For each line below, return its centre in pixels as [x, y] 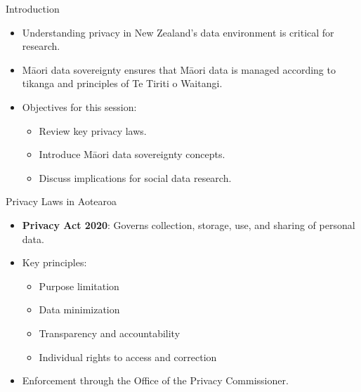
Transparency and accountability [110, 333]
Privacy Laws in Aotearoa [61, 201]
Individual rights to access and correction [128, 357]
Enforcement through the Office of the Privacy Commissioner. [155, 380]
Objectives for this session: [79, 106]
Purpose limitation [79, 286]
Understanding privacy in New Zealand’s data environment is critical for [178, 32]
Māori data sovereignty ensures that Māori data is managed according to [179, 69]
